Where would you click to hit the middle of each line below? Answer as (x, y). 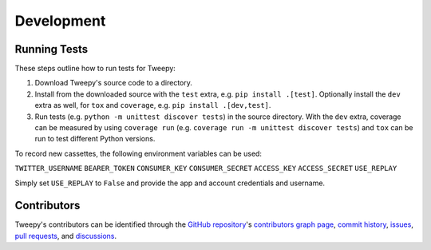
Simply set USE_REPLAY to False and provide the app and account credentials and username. (170, 183)
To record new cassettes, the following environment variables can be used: (138, 153)
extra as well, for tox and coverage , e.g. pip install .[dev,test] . (153, 105)
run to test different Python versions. (95, 139)
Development (60, 21)
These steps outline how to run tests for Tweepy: (95, 69)
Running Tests (51, 49)
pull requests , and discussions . (66, 236)
